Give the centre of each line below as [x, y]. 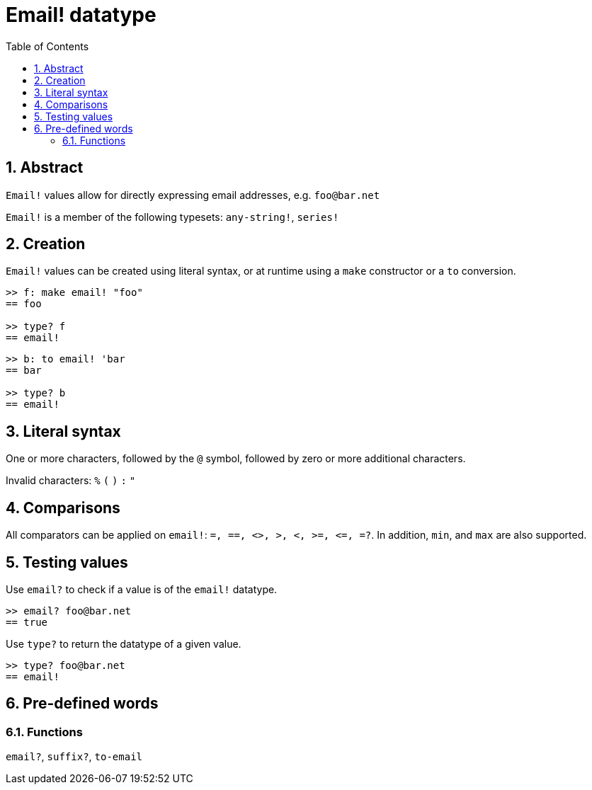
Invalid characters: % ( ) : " [71, 481]
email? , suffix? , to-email [74, 757]
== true [27, 622]
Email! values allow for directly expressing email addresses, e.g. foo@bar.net [193, 195]
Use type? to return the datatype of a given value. [124, 643]
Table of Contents [47, 46]
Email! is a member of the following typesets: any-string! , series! [172, 217]
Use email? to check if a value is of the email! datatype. [142, 589]
